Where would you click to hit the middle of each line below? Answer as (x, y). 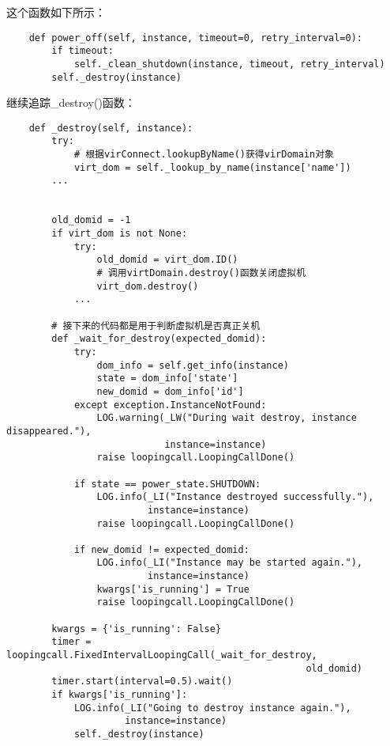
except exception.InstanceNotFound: (170, 405)
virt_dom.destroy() (148, 286)
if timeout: (83, 51)
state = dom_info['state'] (167, 379)
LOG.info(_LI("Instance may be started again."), (230, 563)
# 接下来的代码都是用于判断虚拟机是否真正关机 (156, 326)
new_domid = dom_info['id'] (170, 391)
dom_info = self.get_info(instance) (193, 365)
